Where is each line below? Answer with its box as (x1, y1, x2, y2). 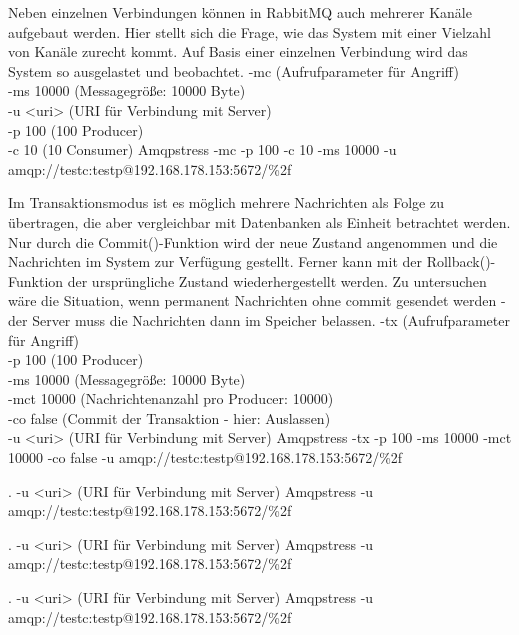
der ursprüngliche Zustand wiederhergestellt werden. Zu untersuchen (67, 270, 487, 291)
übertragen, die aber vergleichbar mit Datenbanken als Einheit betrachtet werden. (8, 211, 511, 232)
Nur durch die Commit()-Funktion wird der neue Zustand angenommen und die (8, 231, 498, 252)
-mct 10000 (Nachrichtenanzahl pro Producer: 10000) (8, 388, 334, 409)
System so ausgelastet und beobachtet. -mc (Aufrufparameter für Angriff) (8, 60, 459, 81)
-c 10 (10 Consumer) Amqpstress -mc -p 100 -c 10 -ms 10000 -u (8, 139, 397, 160)
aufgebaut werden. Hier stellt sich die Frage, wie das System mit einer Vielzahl (8, 21, 491, 42)
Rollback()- (426, 251, 496, 272)
